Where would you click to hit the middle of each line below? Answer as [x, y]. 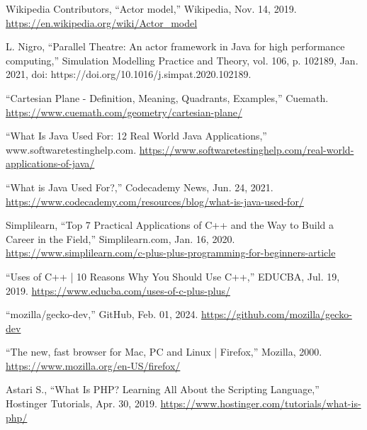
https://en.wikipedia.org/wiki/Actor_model [102, 22]
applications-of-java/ [50, 163]
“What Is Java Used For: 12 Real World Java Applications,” [136, 136]
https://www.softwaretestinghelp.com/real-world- [247, 149]
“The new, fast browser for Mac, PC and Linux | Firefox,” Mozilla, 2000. [164, 352]
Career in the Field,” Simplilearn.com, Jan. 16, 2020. [120, 238]
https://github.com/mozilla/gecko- [277, 314]
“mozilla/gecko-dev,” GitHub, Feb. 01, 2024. [102, 314]
